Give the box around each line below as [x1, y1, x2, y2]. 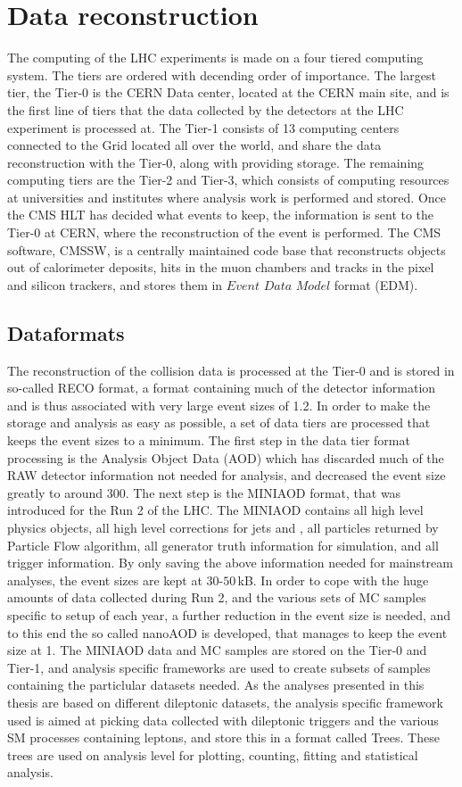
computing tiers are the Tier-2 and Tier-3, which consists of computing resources [7, 170, 450, 189]
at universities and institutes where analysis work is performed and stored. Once [7, 187, 447, 206]
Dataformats [7, 319, 125, 346]
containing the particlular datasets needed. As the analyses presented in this [7, 675, 425, 694]
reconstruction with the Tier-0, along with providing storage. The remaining [7, 153, 425, 171]
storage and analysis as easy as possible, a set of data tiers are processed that [7, 413, 431, 432]
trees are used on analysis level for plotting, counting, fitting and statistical [7, 745, 418, 764]
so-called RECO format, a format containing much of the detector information [7, 378, 436, 397]
